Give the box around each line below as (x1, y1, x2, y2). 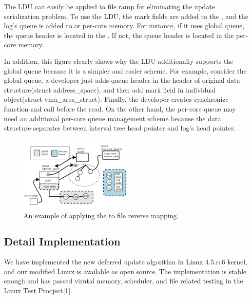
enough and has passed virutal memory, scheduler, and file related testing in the (4, 276, 243, 286)
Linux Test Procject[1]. (4, 285, 73, 296)
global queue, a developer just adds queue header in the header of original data (4, 75, 240, 85)
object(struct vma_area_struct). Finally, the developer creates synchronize (4, 94, 229, 104)
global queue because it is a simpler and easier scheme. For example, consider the (4, 65, 247, 75)
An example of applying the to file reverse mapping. (23, 210, 179, 220)
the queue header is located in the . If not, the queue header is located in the (4, 30, 234, 40)
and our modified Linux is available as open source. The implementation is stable (4, 266, 247, 276)
